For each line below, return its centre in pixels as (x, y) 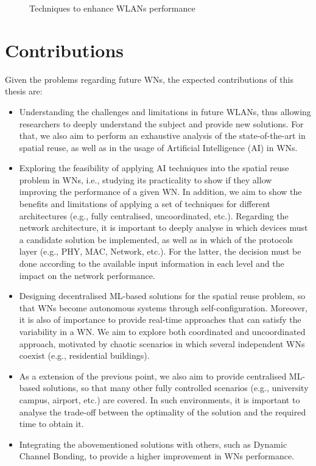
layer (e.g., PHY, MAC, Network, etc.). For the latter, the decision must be (160, 251)
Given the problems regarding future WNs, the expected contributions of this (149, 79)
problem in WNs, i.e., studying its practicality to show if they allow (146, 179)
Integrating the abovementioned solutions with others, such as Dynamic (153, 444)
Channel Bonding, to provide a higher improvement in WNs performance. (157, 456)
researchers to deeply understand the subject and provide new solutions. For (161, 123)
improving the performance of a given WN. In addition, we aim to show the (160, 192)
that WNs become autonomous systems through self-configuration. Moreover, (163, 307)
